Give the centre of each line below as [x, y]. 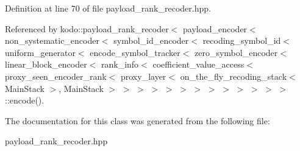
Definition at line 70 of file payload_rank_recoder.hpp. [108, 8]
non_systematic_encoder [52, 40]
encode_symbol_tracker [135, 52]
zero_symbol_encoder [236, 52]
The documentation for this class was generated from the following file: [137, 120]
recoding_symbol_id [242, 40]
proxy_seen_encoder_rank [56, 76]
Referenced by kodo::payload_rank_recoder [87, 28]
